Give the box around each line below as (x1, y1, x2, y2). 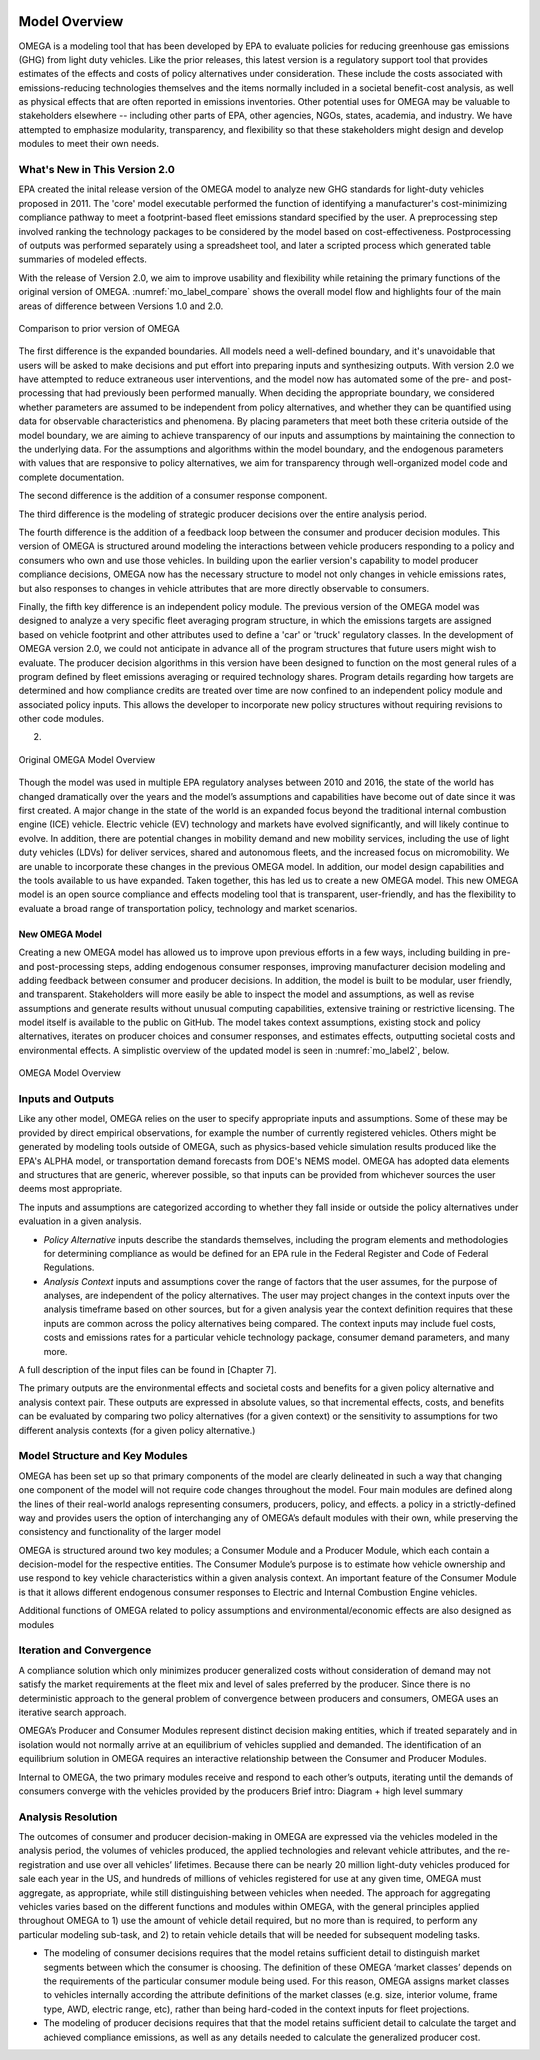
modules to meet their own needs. (18, 138, 160, 150)
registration (18, 1858, 66, 1870)
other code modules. (18, 713, 105, 725)
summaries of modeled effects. (18, 253, 147, 265)
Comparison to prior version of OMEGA (18, 322, 180, 334)
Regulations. (43, 1261, 95, 1274)
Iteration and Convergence (18, 1643, 152, 1657)
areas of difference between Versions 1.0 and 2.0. (18, 300, 224, 312)
